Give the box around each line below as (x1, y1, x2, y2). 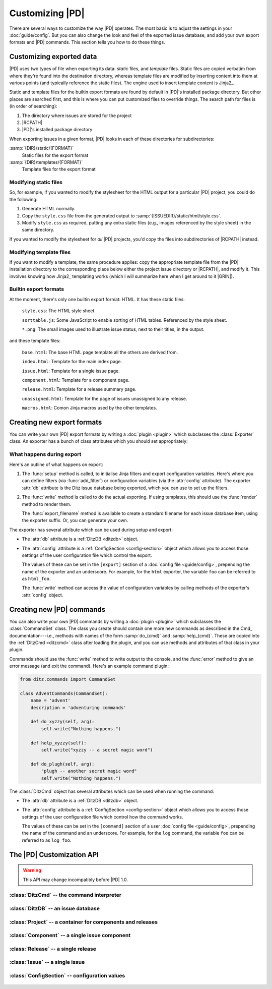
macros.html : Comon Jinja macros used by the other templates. (22, 405, 157, 411)
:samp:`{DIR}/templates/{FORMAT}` (9, 159, 83, 165)
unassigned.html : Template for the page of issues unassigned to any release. (22, 395, 187, 401)
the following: (9, 196, 38, 202)
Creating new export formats (9, 418, 102, 426)
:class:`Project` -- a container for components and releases (9, 918, 158, 925)
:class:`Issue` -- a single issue (9, 959, 85, 966)
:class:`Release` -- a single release (9, 945, 97, 952)
